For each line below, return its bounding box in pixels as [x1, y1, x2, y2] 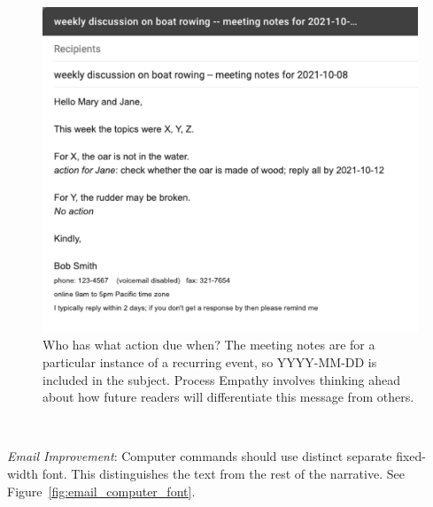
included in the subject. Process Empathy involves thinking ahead [43, 370, 401, 388]
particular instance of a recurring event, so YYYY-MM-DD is [43, 353, 377, 371]
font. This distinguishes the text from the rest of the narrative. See [42, 464, 405, 482]
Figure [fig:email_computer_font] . [7, 481, 196, 500]
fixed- [396, 447, 427, 465]
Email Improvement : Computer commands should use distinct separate [7, 447, 392, 465]
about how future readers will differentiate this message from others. [43, 388, 414, 406]
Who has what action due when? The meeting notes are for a [43, 335, 375, 354]
